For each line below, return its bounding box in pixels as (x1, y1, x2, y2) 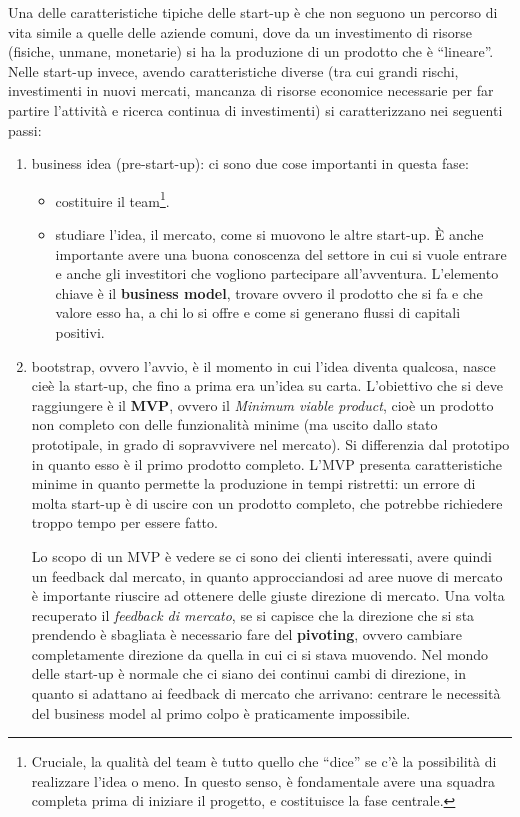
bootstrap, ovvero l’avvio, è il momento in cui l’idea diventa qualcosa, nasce (31, 355, 496, 376)
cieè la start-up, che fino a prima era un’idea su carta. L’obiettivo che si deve (31, 375, 503, 396)
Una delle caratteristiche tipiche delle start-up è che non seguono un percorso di (8, 2, 498, 22)
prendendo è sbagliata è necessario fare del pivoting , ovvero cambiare (31, 624, 462, 645)
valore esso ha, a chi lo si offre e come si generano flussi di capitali (55, 302, 461, 323)
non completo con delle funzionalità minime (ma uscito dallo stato (31, 414, 438, 435)
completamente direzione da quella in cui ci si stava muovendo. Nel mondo (31, 643, 489, 664)
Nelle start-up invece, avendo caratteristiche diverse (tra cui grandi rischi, (8, 60, 459, 81)
